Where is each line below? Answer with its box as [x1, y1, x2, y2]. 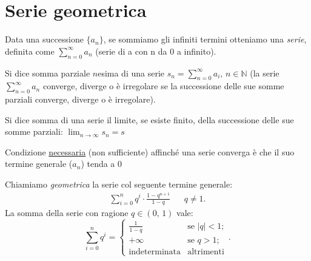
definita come [5, 44, 55, 57]
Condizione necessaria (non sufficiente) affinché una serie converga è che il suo [5, 145, 295, 158]
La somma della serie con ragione [5, 206, 129, 219]
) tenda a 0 [81, 157, 122, 170]
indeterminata [129, 247, 181, 256]
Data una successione [5, 33, 84, 46]
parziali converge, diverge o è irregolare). [5, 93, 156, 106]
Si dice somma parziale [5, 66, 90, 79]
